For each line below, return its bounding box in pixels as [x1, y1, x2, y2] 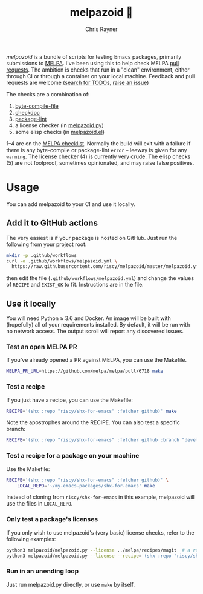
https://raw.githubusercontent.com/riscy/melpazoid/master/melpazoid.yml [11, 264, 201, 270]
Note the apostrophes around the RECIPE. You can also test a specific [6, 419, 180, 426]
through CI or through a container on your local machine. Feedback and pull [6, 72, 195, 79]
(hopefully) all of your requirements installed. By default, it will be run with [6, 321, 190, 329]
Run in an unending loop [6, 567, 79, 575]
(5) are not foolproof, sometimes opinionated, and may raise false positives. [6, 159, 195, 166]
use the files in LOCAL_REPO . [6, 500, 73, 507]
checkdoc [14, 108, 40, 116]
